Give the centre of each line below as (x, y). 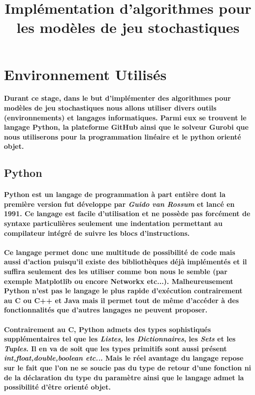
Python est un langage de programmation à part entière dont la (115, 194)
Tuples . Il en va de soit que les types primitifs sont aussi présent (115, 348)
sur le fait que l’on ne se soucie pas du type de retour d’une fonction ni (128, 367)
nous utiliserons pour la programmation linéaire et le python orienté (123, 136)
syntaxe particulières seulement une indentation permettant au (113, 223)
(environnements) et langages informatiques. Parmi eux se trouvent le (125, 117)
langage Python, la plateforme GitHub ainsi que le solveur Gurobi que (126, 127)
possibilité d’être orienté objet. (57, 387)
